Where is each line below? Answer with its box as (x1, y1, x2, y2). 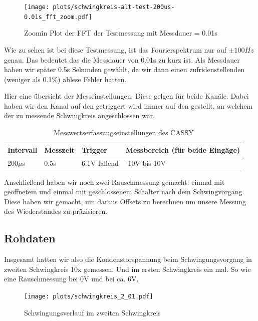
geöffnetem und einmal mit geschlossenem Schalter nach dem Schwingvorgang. (4, 186, 244, 197)
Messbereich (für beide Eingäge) (125, 144, 240, 155)
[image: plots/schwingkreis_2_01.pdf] (24, 292, 153, 300)
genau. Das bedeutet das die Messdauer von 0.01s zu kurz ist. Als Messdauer (4, 54, 240, 65)
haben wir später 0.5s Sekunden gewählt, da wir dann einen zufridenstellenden (4, 64, 245, 75)
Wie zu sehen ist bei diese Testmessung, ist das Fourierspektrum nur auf (4, 44, 226, 55)
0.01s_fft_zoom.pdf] (24, 13, 93, 21)
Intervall (8, 144, 38, 155)
